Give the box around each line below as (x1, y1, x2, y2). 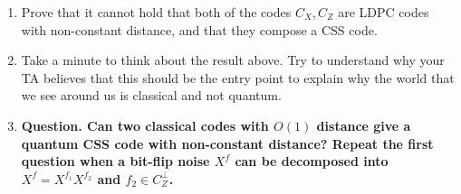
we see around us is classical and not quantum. (21, 86, 282, 105)
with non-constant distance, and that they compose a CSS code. (21, 20, 378, 39)
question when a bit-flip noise (21, 152, 210, 171)
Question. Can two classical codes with (21, 115, 269, 134)
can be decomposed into (235, 152, 389, 171)
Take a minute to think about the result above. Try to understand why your (21, 51, 445, 69)
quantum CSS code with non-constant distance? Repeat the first (21, 134, 434, 152)
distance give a (316, 115, 411, 134)
